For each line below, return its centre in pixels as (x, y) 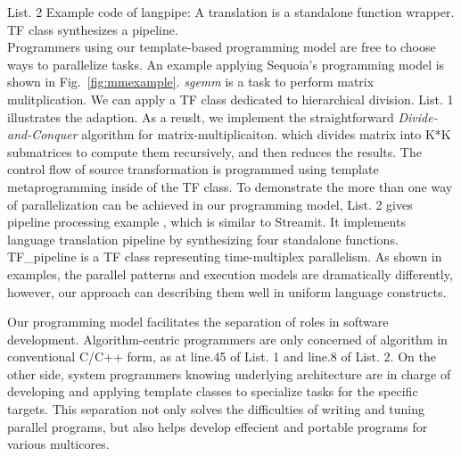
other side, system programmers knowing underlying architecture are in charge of (229, 373)
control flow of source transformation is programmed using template (193, 169)
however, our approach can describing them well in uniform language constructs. (227, 291)
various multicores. (58, 444)
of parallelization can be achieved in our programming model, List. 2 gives (210, 204)
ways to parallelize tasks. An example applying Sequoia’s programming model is (226, 64)
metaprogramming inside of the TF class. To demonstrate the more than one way (230, 186)
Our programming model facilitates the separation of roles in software (198, 322)
